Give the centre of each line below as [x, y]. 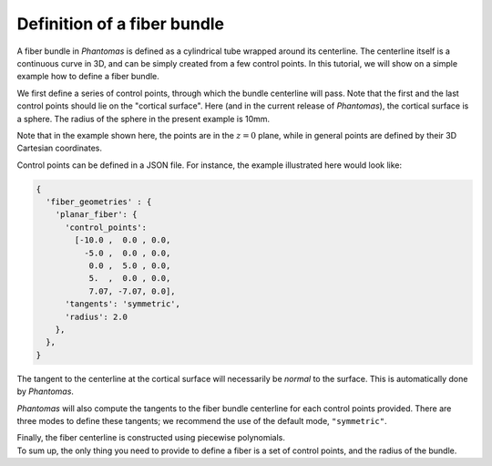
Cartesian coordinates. [59, 148]
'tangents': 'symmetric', [123, 304]
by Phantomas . [46, 391]
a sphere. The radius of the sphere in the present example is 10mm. [143, 119]
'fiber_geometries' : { [99, 202]
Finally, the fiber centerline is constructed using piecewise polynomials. [151, 438]
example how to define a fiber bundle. [88, 77]
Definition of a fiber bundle [121, 24]
